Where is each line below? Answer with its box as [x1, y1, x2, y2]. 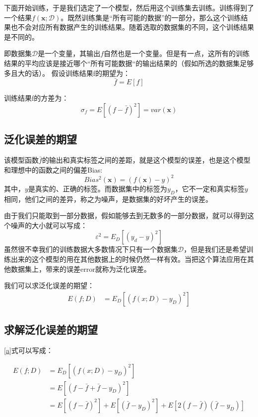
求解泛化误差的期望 [4, 322, 98, 337]
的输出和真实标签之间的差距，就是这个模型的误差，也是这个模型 [42, 155, 251, 165]
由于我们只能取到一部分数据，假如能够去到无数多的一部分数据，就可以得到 [4, 210, 247, 221]
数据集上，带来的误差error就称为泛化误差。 [10, 263, 151, 274]
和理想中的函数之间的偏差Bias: [4, 164, 103, 175]
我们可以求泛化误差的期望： [4, 280, 94, 291]
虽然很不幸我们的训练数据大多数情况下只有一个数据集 [4, 244, 178, 254]
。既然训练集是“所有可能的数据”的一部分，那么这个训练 [61, 12, 241, 22]
